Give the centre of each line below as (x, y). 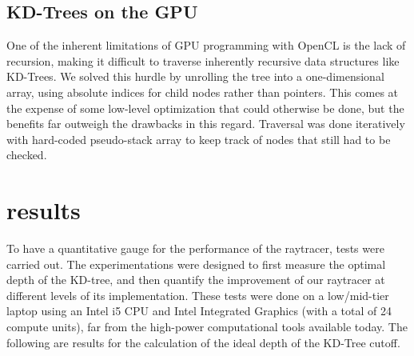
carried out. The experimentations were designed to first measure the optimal (196, 264)
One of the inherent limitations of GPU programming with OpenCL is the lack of (206, 45)
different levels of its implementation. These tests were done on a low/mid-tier (198, 295)
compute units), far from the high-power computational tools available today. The (207, 327)
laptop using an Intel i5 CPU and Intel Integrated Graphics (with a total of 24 (199, 311)
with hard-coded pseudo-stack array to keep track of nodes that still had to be (199, 139)
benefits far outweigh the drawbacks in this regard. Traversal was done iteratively (206, 124)
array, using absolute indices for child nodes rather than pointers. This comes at (203, 92)
